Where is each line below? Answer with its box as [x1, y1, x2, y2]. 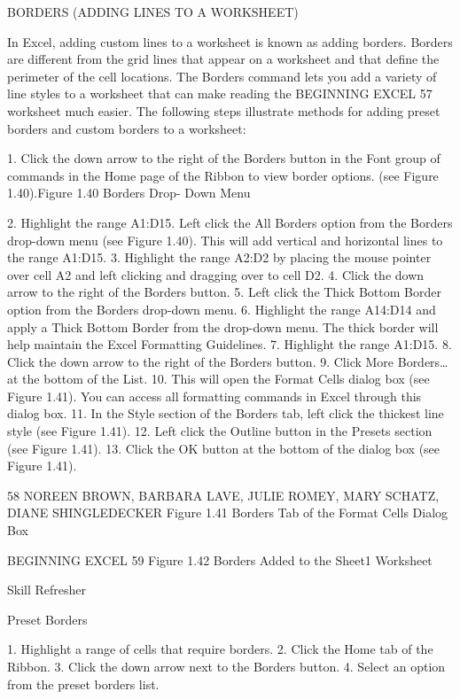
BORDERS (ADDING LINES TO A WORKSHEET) [7, 3, 299, 20]
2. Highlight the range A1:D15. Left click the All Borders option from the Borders [7, 213, 453, 231]
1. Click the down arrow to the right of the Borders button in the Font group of [7, 149, 441, 167]
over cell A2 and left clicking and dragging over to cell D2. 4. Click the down [7, 265, 425, 283]
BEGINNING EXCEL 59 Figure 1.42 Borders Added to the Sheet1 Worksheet [7, 550, 433, 569]
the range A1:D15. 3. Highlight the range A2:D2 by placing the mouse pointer [7, 248, 432, 267]
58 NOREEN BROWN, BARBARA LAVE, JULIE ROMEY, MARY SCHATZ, [7, 485, 440, 504]
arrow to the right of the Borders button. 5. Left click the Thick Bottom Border [7, 283, 441, 301]
